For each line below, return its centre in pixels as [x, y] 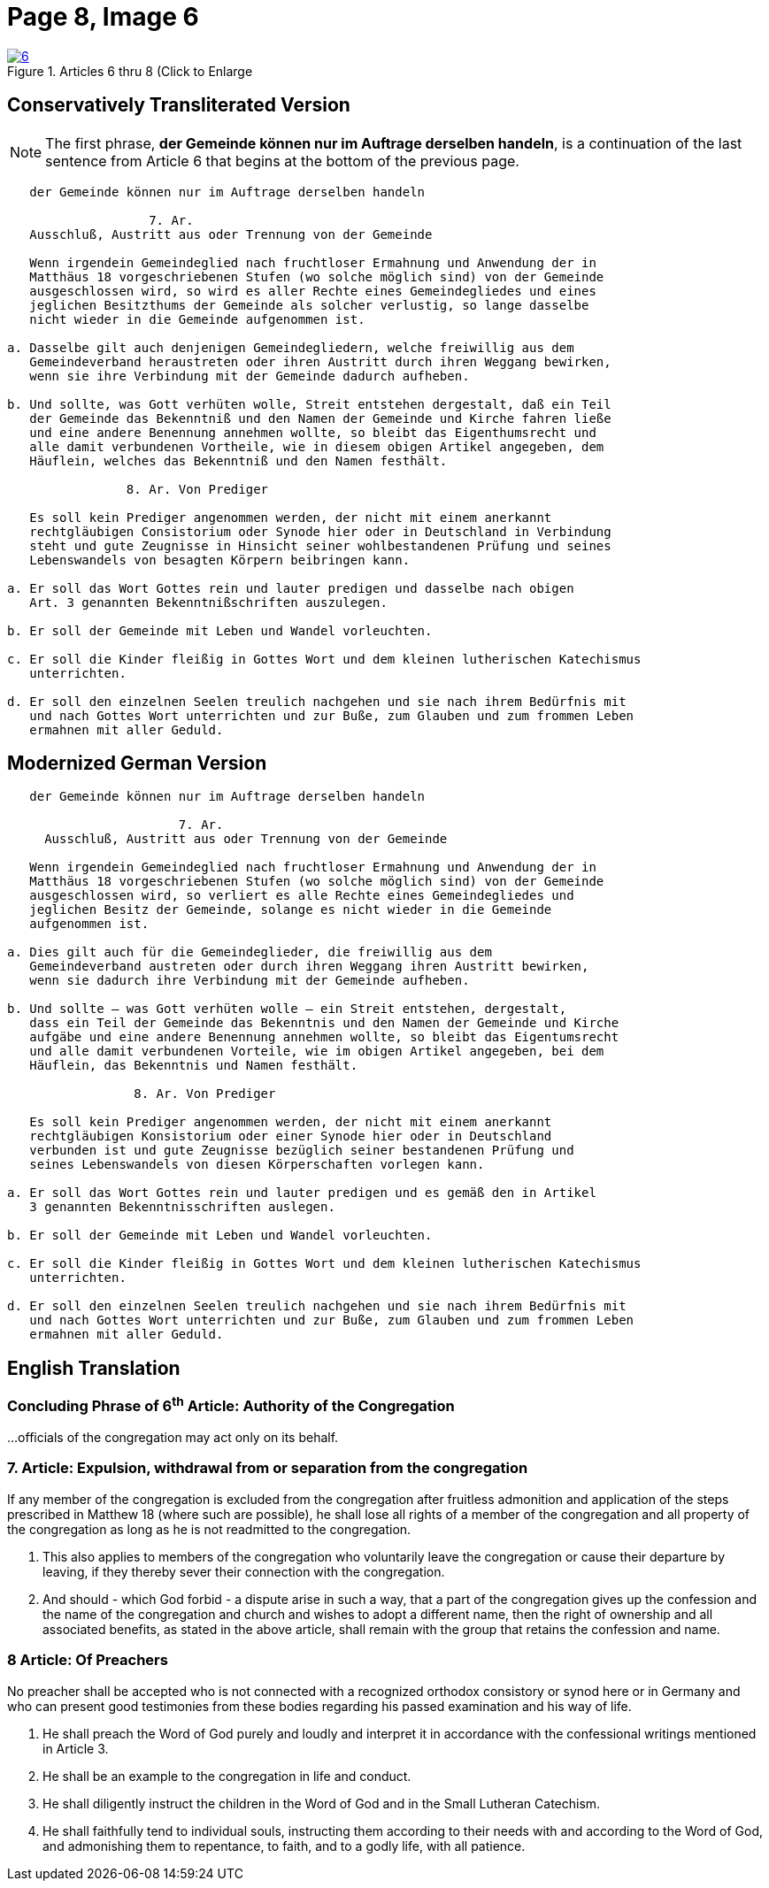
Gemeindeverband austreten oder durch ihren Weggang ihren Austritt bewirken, [309, 967]
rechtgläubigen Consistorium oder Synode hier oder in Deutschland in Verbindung [320, 531]
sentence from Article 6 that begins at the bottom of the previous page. [282, 161]
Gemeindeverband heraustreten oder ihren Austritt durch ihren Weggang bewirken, [320, 361]
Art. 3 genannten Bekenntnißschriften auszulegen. [208, 602]
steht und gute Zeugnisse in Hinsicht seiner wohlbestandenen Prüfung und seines [320, 545]
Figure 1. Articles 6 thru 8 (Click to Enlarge [130, 71]
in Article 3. [76, 1748]
